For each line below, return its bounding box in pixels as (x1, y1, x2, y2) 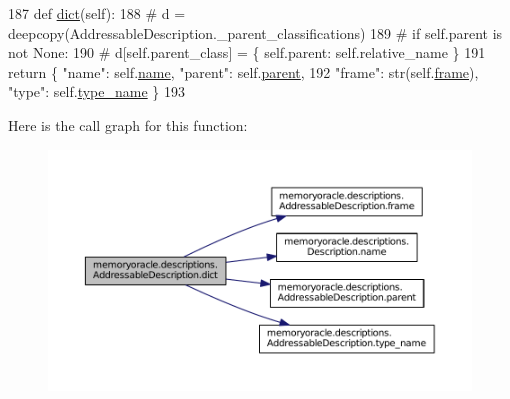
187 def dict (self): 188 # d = (8, 3, 186, 23)
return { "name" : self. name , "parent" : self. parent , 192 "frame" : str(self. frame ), (8, 61, 479, 82)
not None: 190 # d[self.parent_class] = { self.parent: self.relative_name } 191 (8, 42, 486, 63)
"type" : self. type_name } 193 (8, 81, 185, 102)
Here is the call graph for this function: (8, 114, 248, 135)
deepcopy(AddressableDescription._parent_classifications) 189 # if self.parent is (8, 22, 503, 43)
